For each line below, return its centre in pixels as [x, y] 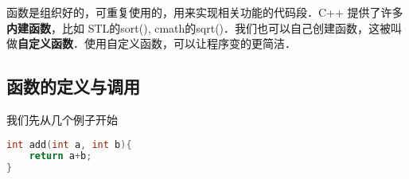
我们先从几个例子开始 [62, 119]
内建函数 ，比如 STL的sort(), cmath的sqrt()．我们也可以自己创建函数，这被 [199, 27]
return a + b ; [60, 156]
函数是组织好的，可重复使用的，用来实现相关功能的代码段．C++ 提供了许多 [205, 12]
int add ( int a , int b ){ [69, 144]
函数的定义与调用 [73, 86]
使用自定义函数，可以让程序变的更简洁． [190, 43]
